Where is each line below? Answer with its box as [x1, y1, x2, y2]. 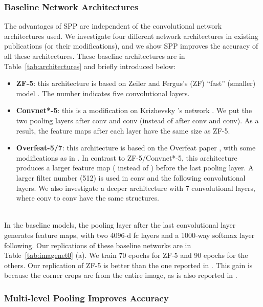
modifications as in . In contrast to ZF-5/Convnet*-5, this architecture [16, 152, 237, 163]
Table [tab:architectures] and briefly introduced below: [4, 60, 176, 71]
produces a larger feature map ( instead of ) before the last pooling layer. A [16, 162, 254, 173]
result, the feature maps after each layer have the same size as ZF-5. [16, 125, 230, 136]
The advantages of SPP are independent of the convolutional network [4, 20, 222, 31]
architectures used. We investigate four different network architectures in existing [4, 30, 258, 41]
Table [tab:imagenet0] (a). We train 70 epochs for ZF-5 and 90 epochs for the [4, 250, 248, 260]
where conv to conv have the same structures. [16, 192, 159, 203]
